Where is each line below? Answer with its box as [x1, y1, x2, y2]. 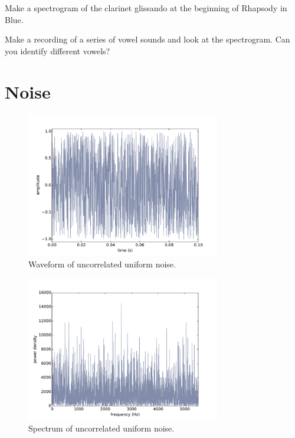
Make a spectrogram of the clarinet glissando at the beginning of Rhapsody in [5, 2, 287, 14]
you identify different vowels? [5, 44, 110, 57]
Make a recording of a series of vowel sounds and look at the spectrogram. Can [5, 33, 290, 45]
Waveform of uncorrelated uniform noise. [28, 258, 176, 270]
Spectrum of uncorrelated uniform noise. [28, 422, 175, 434]
